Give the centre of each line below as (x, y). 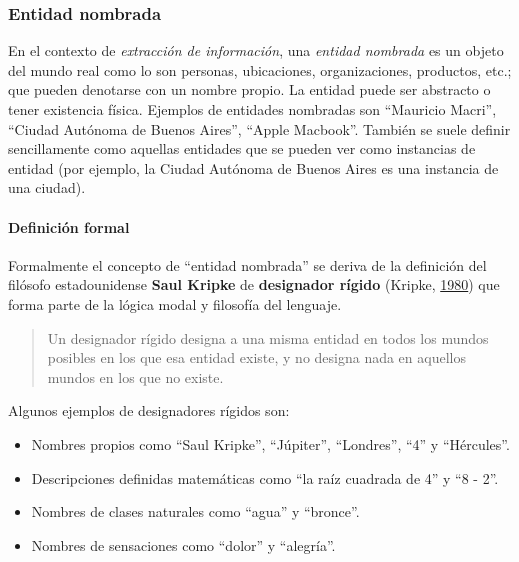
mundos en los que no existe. (135, 376)
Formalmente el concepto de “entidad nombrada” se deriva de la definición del (247, 264)
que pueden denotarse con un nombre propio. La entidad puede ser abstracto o (249, 89)
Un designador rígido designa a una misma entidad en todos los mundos (268, 337)
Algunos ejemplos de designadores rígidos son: (149, 410)
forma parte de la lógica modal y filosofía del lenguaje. (175, 303)
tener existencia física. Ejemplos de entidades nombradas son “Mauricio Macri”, (252, 109)
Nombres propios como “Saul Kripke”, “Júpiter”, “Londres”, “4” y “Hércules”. (270, 443)
